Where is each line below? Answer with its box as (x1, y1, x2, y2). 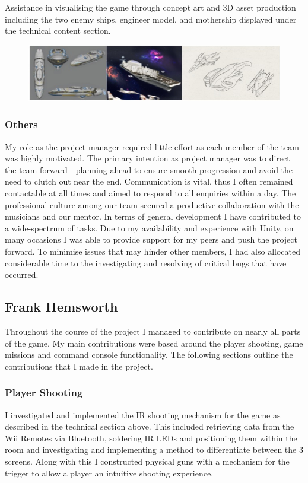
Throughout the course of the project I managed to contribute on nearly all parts (5, 325, 301, 337)
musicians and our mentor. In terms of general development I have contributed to (5, 210, 301, 223)
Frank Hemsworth (5, 297, 118, 316)
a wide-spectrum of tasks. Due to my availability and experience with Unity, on (5, 221, 294, 234)
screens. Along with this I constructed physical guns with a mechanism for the (5, 455, 290, 467)
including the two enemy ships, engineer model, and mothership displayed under (5, 12, 297, 25)
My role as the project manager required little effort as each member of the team (5, 140, 299, 152)
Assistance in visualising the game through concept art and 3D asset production (5, 1, 296, 13)
